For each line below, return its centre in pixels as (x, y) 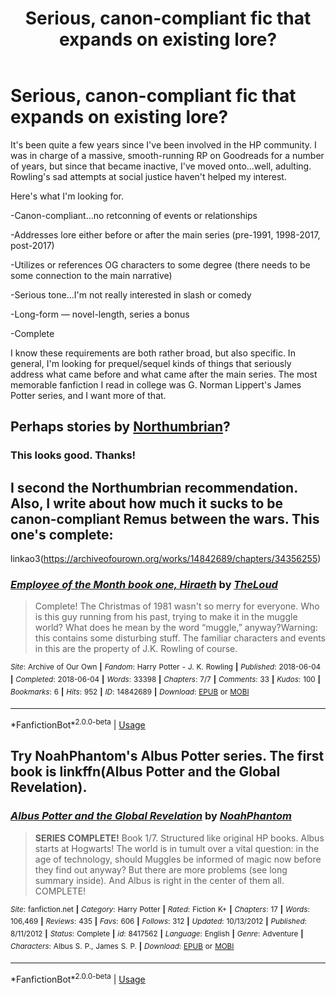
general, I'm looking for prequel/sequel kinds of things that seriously (151, 363)
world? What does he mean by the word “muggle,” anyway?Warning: (176, 628)
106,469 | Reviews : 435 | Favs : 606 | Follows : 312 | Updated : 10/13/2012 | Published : (158, 922)
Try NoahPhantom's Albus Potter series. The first (167, 756)
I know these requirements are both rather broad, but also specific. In (153, 353)
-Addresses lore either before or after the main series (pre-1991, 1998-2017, (165, 234)
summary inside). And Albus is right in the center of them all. (159, 880)
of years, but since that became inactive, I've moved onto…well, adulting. (161, 166)
